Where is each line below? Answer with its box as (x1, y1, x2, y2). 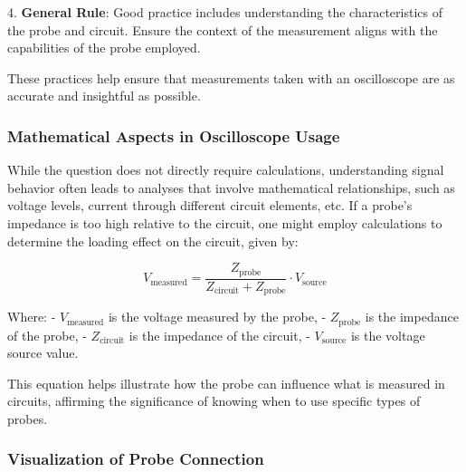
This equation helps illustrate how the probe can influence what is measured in (7, 373, 445, 392)
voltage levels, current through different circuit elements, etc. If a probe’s (7, 196, 413, 215)
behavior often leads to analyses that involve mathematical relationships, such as (7, 178, 455, 197)
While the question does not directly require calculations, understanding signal (7, 160, 444, 179)
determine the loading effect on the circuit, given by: (7, 231, 299, 250)
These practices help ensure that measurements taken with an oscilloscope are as (7, 68, 455, 87)
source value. (7, 343, 79, 362)
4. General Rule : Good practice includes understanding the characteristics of (7, 3, 442, 21)
